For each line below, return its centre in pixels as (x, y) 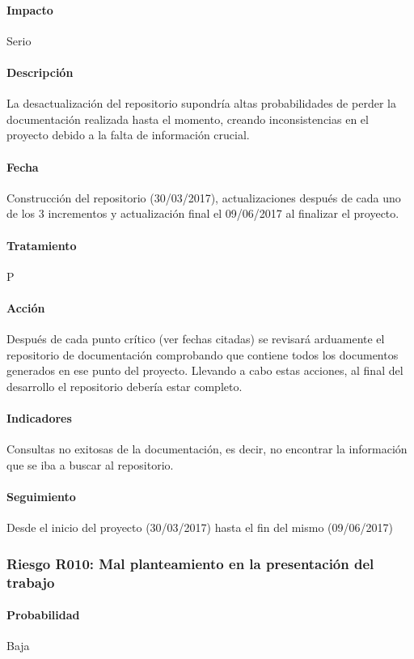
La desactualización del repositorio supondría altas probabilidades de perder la (201, 103)
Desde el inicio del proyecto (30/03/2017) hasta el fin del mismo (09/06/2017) (200, 527)
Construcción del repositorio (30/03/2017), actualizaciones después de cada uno (204, 197)
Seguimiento (41, 497)
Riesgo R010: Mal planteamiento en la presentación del (190, 563)
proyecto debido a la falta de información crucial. (128, 135)
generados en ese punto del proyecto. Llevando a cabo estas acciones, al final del (205, 370)
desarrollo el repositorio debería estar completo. (125, 386)
